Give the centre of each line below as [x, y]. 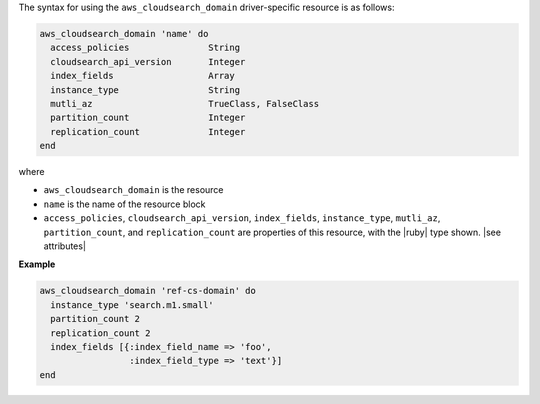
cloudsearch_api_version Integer [148, 61]
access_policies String [145, 48]
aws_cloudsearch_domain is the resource [133, 190]
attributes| [65, 246]
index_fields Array [142, 76]
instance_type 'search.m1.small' [132, 304]
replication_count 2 [100, 333]
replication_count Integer [148, 131]
